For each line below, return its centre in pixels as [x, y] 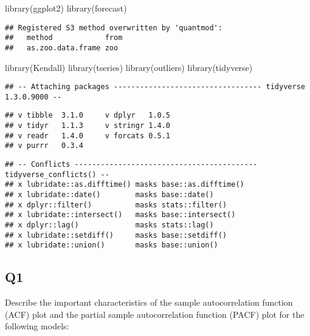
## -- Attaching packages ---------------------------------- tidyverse [155, 87]
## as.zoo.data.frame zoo [62, 48]
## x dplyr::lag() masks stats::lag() [109, 225]
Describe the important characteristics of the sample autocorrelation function [149, 302]
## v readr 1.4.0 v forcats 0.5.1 [88, 136]
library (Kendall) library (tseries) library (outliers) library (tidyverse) [129, 67]
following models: [37, 326]
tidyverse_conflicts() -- [57, 174]
